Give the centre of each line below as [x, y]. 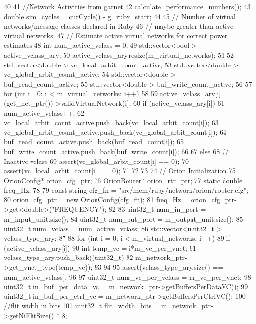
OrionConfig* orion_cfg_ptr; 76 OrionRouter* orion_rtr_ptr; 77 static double [123, 180]
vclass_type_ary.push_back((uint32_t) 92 [69, 257]
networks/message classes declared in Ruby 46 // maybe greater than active [119, 26]
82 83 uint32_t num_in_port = [157, 209]
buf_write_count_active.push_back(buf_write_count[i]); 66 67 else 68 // [116, 151]
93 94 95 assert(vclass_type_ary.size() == [159, 267]
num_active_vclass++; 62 [44, 113]
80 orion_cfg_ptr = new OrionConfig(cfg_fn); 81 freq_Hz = [96, 199]
